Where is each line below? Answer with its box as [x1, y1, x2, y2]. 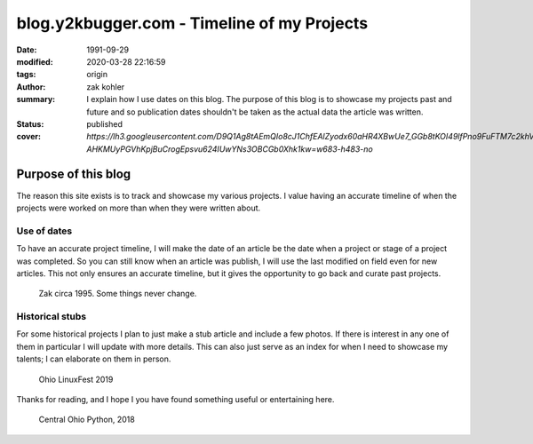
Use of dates [16, 225, 73, 237]
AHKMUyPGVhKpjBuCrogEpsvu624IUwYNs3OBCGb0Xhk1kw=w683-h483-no [86, 143, 373, 155]
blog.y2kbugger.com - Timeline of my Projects [16, 13, 369, 33]
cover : [16, 131, 42, 142]
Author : [16, 81, 46, 92]
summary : [16, 94, 56, 105]
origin [86, 69, 108, 80]
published [86, 118, 123, 129]
